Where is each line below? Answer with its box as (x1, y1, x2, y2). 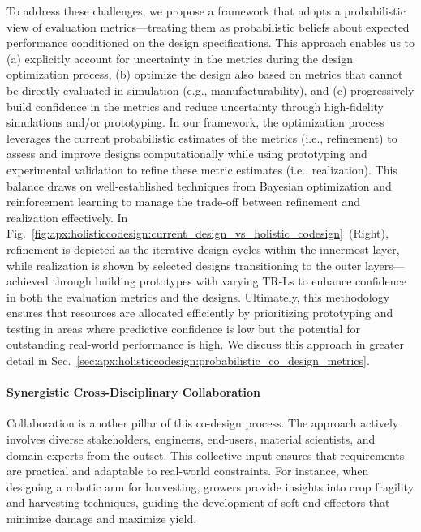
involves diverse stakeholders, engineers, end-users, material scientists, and (6, 431, 376, 448)
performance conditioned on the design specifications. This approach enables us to (6, 34, 415, 51)
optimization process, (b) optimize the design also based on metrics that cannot (6, 66, 403, 83)
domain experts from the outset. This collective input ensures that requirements (6, 446, 405, 463)
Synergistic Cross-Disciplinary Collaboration (6, 384, 260, 401)
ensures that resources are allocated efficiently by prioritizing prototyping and (6, 304, 393, 321)
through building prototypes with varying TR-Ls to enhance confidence (52, 272, 407, 290)
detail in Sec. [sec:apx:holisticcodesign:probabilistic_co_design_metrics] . (6, 352, 370, 369)
